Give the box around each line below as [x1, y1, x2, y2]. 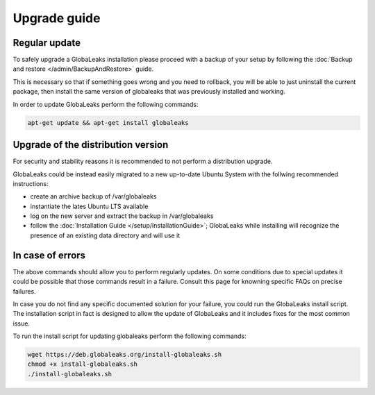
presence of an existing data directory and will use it [30, 231, 181, 239]
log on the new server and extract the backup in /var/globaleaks [30, 212, 214, 220]
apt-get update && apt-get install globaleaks [27, 119, 189, 126]
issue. [12, 319, 31, 328]
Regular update [12, 37, 81, 49]
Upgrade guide [12, 10, 101, 26]
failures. [12, 287, 36, 295]
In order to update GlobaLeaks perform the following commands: [12, 100, 199, 108]
